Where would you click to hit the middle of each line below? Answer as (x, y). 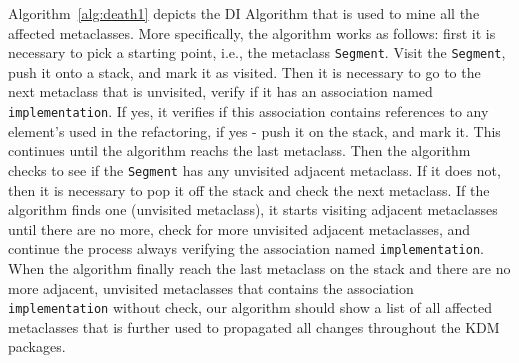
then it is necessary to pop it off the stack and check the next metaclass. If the (249, 189)
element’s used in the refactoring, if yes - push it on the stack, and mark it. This (254, 130)
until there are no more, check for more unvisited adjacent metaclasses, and (239, 228)
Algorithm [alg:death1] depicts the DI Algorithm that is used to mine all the (244, 13)
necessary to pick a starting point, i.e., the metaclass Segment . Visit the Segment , (257, 52)
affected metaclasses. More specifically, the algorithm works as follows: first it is (252, 32)
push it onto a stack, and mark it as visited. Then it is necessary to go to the (244, 71)
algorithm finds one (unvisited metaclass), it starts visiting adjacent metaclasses (253, 209)
